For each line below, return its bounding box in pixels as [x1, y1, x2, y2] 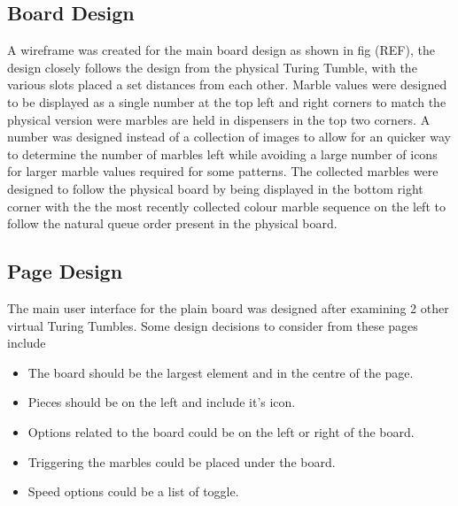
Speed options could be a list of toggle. [27, 482, 239, 501]
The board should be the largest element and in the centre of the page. [27, 363, 414, 381]
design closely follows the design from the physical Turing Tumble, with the [7, 57, 417, 76]
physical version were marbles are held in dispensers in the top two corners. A [7, 110, 431, 128]
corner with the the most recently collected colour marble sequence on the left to [7, 196, 446, 215]
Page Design [7, 257, 123, 285]
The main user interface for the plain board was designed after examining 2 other [7, 298, 449, 317]
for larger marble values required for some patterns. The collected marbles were [7, 162, 439, 180]
